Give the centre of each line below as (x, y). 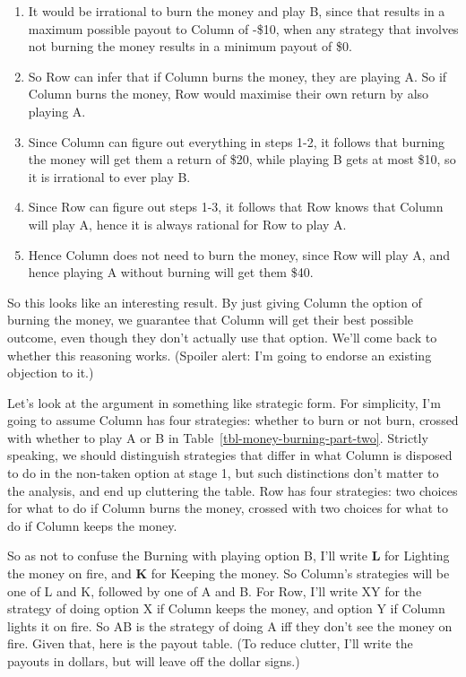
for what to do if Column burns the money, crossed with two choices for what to (228, 508)
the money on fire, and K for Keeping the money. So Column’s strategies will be (229, 573)
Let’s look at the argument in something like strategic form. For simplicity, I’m (224, 402)
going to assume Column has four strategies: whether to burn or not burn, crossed (233, 420)
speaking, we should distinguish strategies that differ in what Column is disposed (230, 455)
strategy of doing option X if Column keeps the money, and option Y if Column (226, 608)
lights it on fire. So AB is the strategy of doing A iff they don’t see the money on (230, 625)
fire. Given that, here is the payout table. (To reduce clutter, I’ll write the (210, 643)
